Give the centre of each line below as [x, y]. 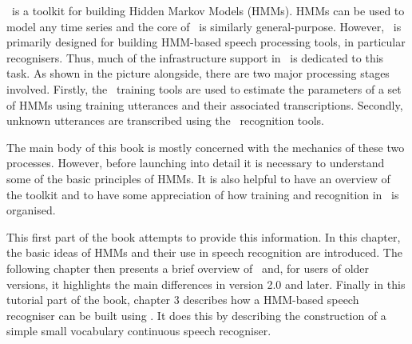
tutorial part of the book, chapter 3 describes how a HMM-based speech [183, 300]
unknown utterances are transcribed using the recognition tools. [165, 120]
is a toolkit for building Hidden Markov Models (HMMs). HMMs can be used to [208, 10]
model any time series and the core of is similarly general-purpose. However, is [204, 26]
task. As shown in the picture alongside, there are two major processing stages [198, 73]
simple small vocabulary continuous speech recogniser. [139, 331]
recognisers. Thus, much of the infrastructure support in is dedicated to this [195, 57]
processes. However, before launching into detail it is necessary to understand [196, 163]
